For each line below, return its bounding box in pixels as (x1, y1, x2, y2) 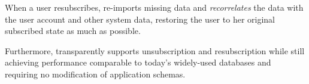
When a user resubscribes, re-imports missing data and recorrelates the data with (5, 1, 304, 13)
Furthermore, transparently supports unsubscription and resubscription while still (5, 44, 305, 57)
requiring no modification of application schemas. (5, 67, 186, 80)
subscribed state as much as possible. (5, 24, 141, 37)
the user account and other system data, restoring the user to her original (5, 13, 275, 25)
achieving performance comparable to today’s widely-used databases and (5, 56, 271, 69)
